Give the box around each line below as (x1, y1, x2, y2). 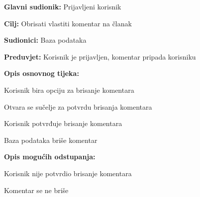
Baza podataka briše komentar (4, 134, 98, 145)
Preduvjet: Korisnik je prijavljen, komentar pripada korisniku (4, 51, 196, 62)
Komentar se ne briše (4, 185, 69, 195)
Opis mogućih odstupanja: (4, 151, 96, 162)
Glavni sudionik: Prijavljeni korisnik (4, 1, 121, 11)
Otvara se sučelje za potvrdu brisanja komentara (4, 101, 152, 112)
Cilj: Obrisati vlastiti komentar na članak (4, 18, 132, 28)
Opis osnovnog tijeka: (4, 68, 79, 78)
